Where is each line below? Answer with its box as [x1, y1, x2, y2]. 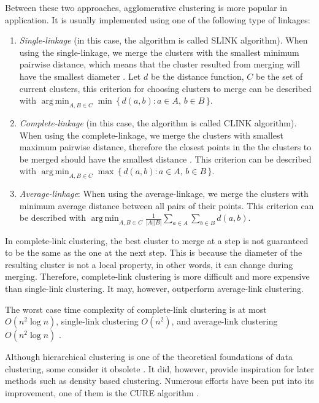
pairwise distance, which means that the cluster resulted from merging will [19, 58, 300, 71]
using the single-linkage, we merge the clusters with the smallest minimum [19, 45, 299, 58]
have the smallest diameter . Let [19, 69, 141, 82]
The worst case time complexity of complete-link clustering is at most [5, 302, 267, 315]
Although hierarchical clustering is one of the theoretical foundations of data [5, 350, 293, 363]
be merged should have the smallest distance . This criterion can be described [19, 152, 312, 165]
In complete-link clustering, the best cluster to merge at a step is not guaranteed [5, 234, 309, 247]
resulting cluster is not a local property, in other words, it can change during [5, 258, 293, 271]
